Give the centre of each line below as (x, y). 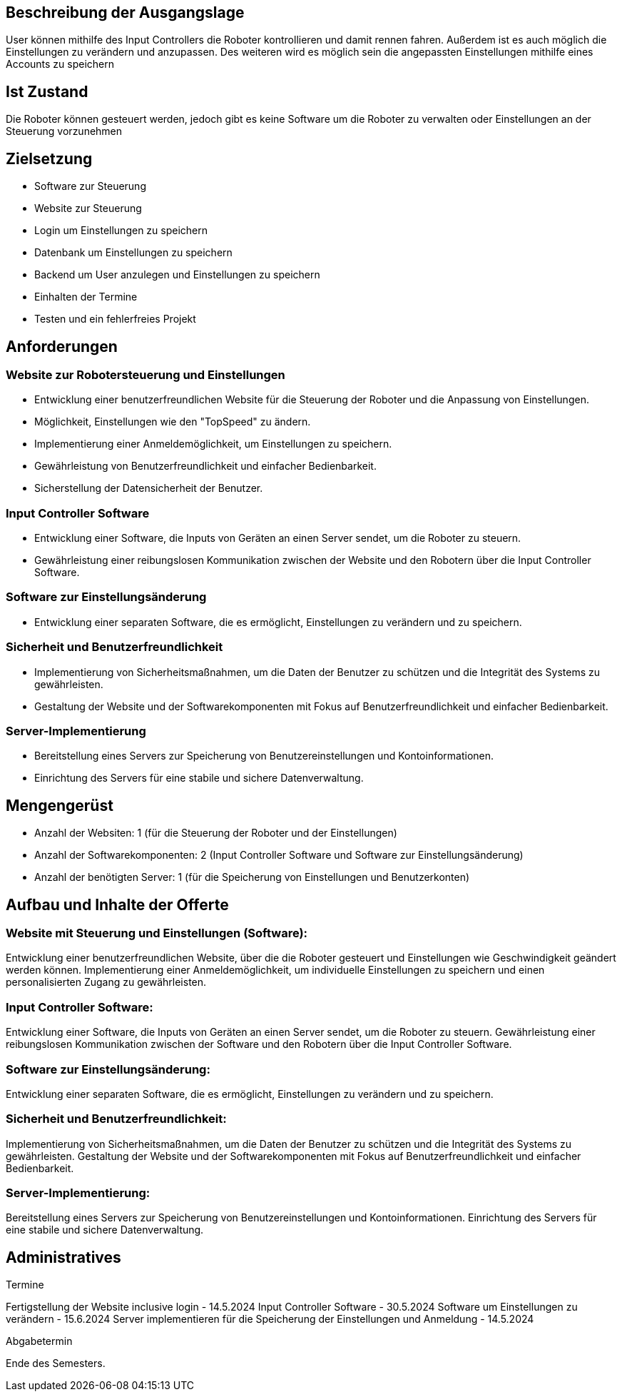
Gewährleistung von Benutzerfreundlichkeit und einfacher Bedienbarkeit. (205, 466)
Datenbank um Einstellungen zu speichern (133, 253)
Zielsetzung (49, 158)
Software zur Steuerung (90, 186)
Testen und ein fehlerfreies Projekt (115, 319)
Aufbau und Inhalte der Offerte (117, 904)
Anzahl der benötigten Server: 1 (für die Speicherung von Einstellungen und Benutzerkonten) (252, 877)
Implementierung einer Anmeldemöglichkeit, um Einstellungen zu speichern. (213, 444)
